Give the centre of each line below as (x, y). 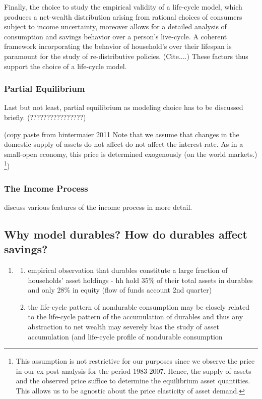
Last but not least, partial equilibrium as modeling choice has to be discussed (124, 107)
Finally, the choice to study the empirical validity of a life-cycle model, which (123, 7)
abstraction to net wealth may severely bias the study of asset (123, 326)
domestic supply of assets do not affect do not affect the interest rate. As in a (124, 144)
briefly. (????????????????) (45, 117)
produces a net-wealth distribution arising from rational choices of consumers (123, 16)
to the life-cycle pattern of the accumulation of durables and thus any (136, 317)
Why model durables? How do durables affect (126, 234)
